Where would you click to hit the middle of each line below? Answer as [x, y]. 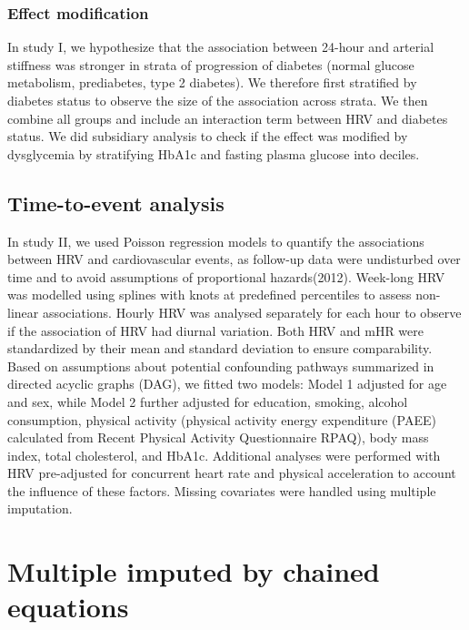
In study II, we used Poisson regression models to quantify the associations [216, 241]
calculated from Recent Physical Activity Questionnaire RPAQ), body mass [218, 437]
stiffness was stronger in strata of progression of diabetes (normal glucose [211, 64]
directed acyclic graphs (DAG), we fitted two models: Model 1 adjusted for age [227, 384]
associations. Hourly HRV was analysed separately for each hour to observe [252, 312]
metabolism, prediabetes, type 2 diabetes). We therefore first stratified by [212, 82]
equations [68, 607]
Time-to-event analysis [116, 203]
